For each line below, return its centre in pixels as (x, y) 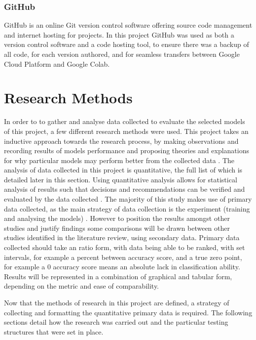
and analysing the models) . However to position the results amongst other (117, 218)
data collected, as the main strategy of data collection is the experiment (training (127, 208)
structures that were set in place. (54, 331)
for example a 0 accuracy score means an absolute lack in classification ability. (122, 267)
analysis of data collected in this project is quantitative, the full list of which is (123, 170)
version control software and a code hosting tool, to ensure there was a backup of (127, 44)
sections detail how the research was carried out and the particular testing (116, 322)
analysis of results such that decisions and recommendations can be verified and (125, 189)
